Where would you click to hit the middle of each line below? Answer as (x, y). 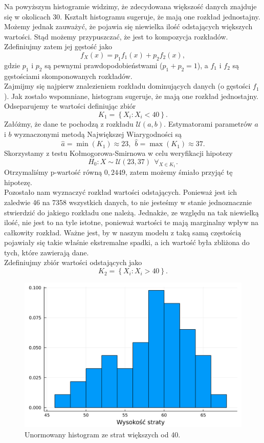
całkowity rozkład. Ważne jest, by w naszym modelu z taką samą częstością (123, 232)
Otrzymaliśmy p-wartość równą (53, 172)
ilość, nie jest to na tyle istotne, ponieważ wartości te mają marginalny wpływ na (131, 222)
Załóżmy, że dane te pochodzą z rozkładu (69, 123)
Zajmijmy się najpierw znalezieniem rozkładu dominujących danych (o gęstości (127, 86)
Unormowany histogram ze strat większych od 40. (103, 435)
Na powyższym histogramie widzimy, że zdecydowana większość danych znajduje (130, 6)
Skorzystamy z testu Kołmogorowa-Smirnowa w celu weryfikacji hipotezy (118, 153)
